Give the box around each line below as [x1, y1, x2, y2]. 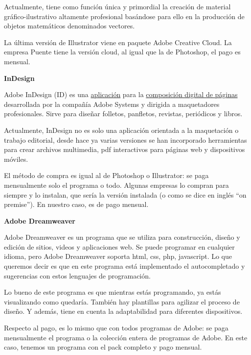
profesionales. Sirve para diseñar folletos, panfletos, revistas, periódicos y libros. [4, 108, 243, 119]
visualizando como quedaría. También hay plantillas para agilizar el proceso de [4, 296, 240, 306]
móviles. [4, 153, 28, 164]
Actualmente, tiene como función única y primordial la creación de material [4, 1, 231, 11]
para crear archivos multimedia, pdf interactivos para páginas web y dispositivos [4, 144, 245, 154]
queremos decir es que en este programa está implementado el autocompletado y [4, 261, 245, 271]
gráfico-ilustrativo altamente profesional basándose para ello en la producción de [4, 11, 245, 21]
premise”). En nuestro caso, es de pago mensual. [4, 199, 149, 209]
